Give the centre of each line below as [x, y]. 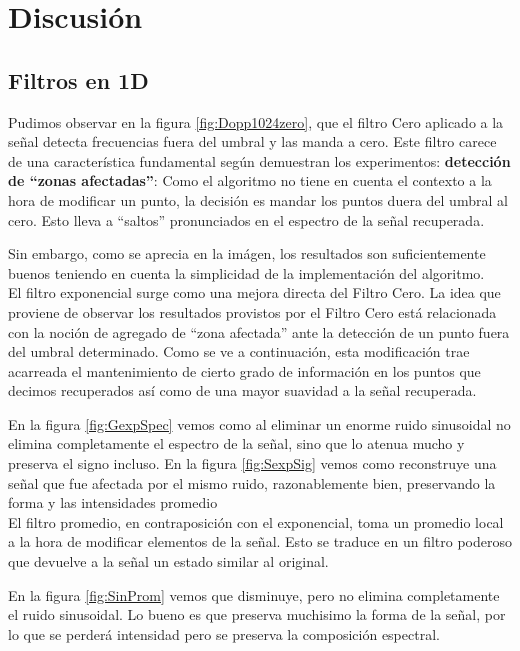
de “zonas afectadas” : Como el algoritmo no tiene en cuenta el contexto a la [250, 180]
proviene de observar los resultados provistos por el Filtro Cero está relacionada [252, 311]
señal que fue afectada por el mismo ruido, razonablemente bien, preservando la [252, 482]
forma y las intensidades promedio [113, 502]
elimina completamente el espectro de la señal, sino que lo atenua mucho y [236, 443]
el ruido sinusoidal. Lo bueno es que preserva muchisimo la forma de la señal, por [257, 614]
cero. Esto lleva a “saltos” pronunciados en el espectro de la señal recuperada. [246, 219]
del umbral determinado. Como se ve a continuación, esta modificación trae [239, 351]
